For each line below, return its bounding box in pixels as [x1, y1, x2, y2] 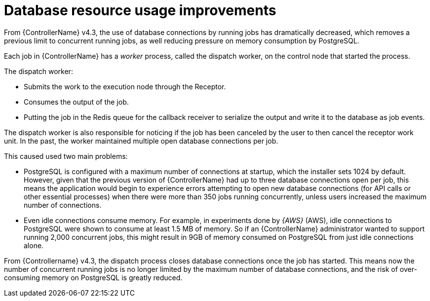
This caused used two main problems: [4, 151, 128, 160]
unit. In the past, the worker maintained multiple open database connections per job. [4, 136, 278, 145]
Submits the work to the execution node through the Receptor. [24, 82, 226, 91]
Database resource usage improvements [4, 2, 276, 19]
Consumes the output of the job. [24, 97, 129, 106]
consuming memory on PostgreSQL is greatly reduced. [4, 273, 183, 282]
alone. [24, 241, 44, 250]
